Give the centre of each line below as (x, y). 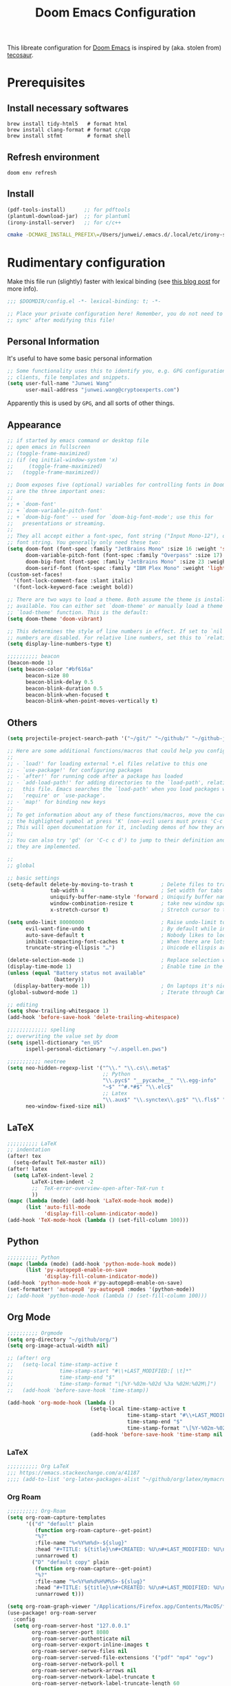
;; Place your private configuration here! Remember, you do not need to (115, 314)
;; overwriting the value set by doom (63, 1036)
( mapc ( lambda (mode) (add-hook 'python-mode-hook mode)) (92, 1264)
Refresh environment (53, 157)
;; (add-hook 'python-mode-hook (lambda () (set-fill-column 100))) (107, 1295)
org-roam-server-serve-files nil (80, 1652)
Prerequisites (46, 83)
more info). (23, 289)
